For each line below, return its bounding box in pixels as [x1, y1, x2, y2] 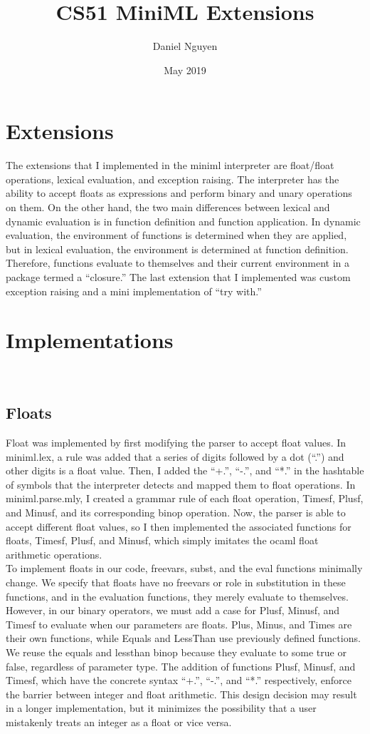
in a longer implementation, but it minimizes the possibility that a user [6, 700, 317, 715]
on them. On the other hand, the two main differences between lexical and [6, 200, 330, 215]
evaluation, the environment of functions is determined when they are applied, [6, 228, 347, 243]
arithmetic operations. [6, 546, 102, 561]
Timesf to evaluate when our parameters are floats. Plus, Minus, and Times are [6, 616, 352, 631]
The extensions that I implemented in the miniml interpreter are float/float [6, 158, 334, 173]
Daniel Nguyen [152, 39, 218, 53]
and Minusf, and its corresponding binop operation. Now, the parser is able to [6, 505, 346, 520]
